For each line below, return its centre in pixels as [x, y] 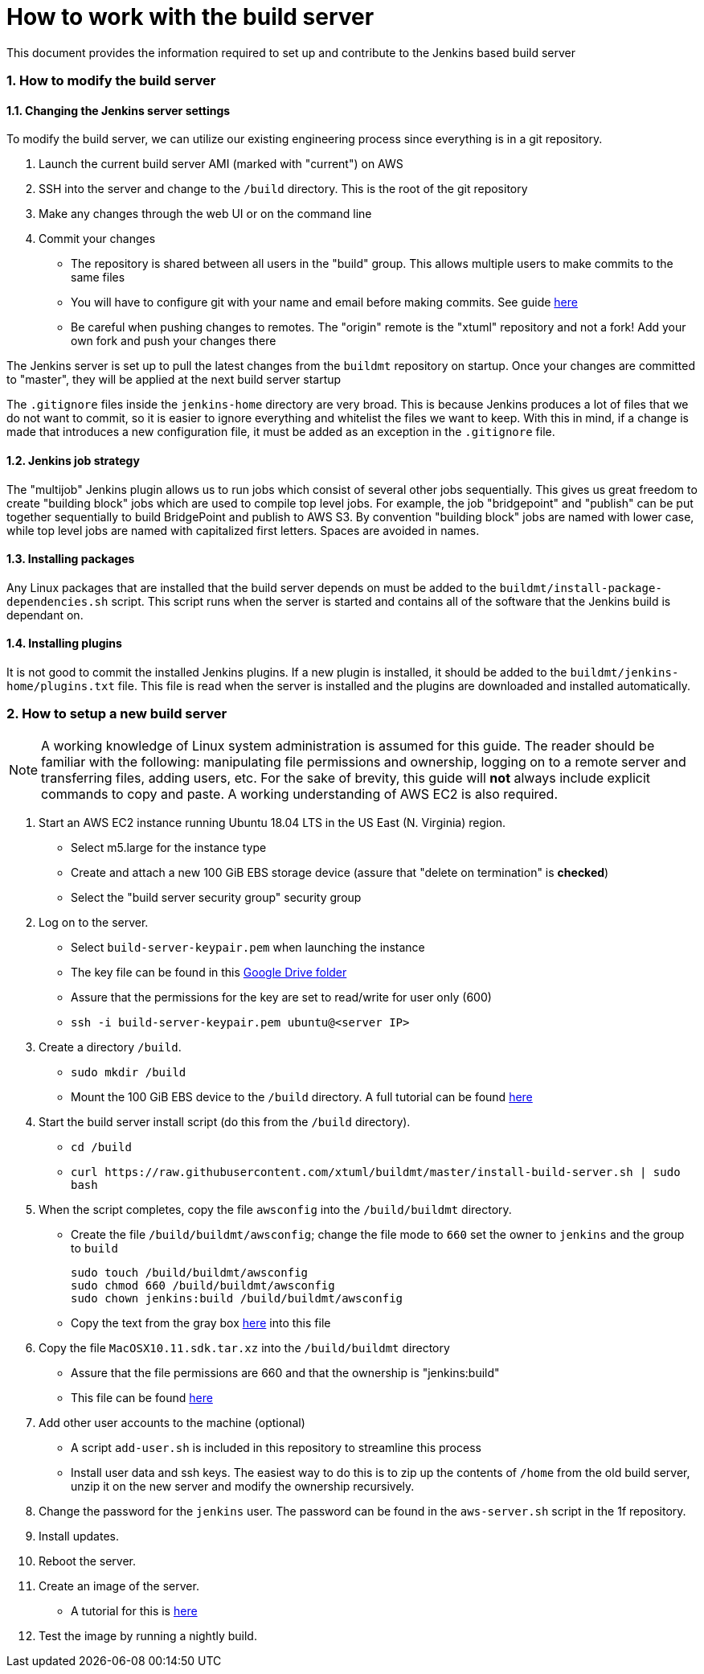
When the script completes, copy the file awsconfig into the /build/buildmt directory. [275, 1209]
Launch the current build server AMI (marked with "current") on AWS [221, 164]
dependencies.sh [57, 601]
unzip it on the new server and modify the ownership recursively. [243, 1486]
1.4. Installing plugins [64, 644]
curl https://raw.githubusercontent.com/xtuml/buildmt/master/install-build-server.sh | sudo [376, 1172]
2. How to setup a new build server [117, 714]
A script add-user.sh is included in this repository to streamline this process [276, 1447]
